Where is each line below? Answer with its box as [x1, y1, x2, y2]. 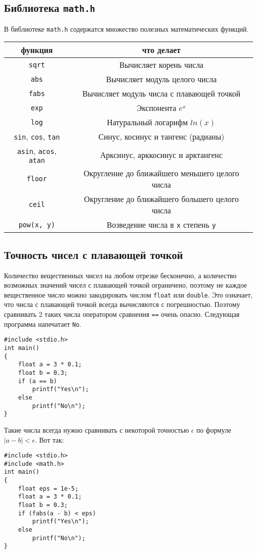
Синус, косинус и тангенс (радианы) [98, 131, 224, 143]
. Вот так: [35, 434, 64, 445]
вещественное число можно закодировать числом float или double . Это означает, [4, 289, 253, 300]
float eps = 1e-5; [18, 485, 79, 492]
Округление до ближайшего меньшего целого [84, 167, 239, 179]
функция [21, 44, 53, 56]
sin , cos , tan [13, 131, 60, 143]
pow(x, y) [18, 220, 55, 229]
